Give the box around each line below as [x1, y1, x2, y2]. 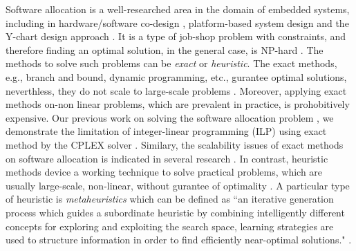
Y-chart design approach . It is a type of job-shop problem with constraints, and [6, 29, 346, 44]
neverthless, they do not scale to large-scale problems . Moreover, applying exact [6, 83, 347, 97]
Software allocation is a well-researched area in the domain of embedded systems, [6, 2, 350, 16]
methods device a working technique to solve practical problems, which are [6, 165, 323, 179]
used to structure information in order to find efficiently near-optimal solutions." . [6, 232, 352, 247]
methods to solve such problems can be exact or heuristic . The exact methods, [6, 56, 337, 71]
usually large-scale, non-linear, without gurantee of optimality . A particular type [6, 178, 350, 192]
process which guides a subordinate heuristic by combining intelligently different [6, 205, 345, 219]
